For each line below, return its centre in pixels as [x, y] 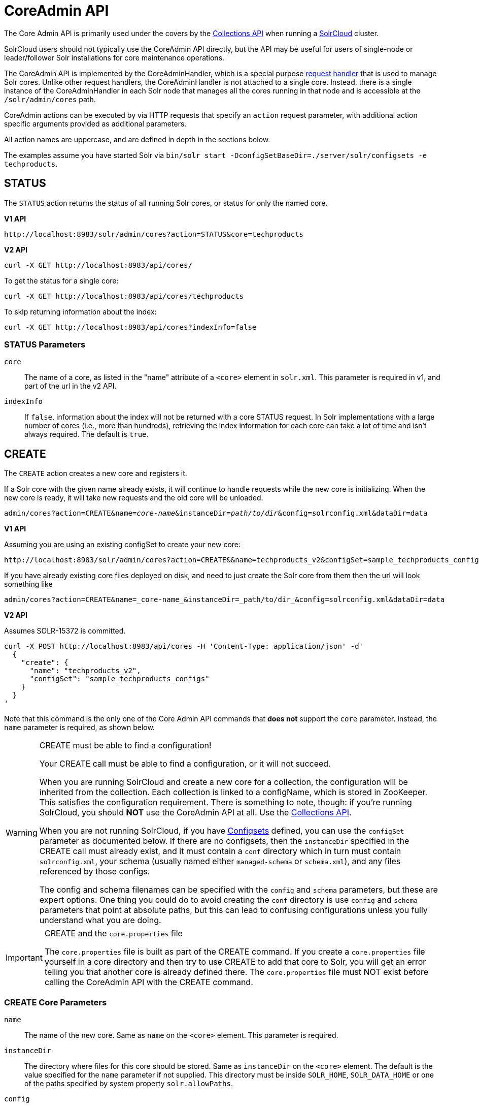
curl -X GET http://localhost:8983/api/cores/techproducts [124, 296]
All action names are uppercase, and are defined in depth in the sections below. [137, 139]
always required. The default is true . [87, 434]
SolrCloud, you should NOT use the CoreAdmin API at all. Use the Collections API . [195, 813]
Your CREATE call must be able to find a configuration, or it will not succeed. [185, 764]
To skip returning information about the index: [80, 311]
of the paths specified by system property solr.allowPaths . [129, 1083]
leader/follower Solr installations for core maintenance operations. [114, 57]
